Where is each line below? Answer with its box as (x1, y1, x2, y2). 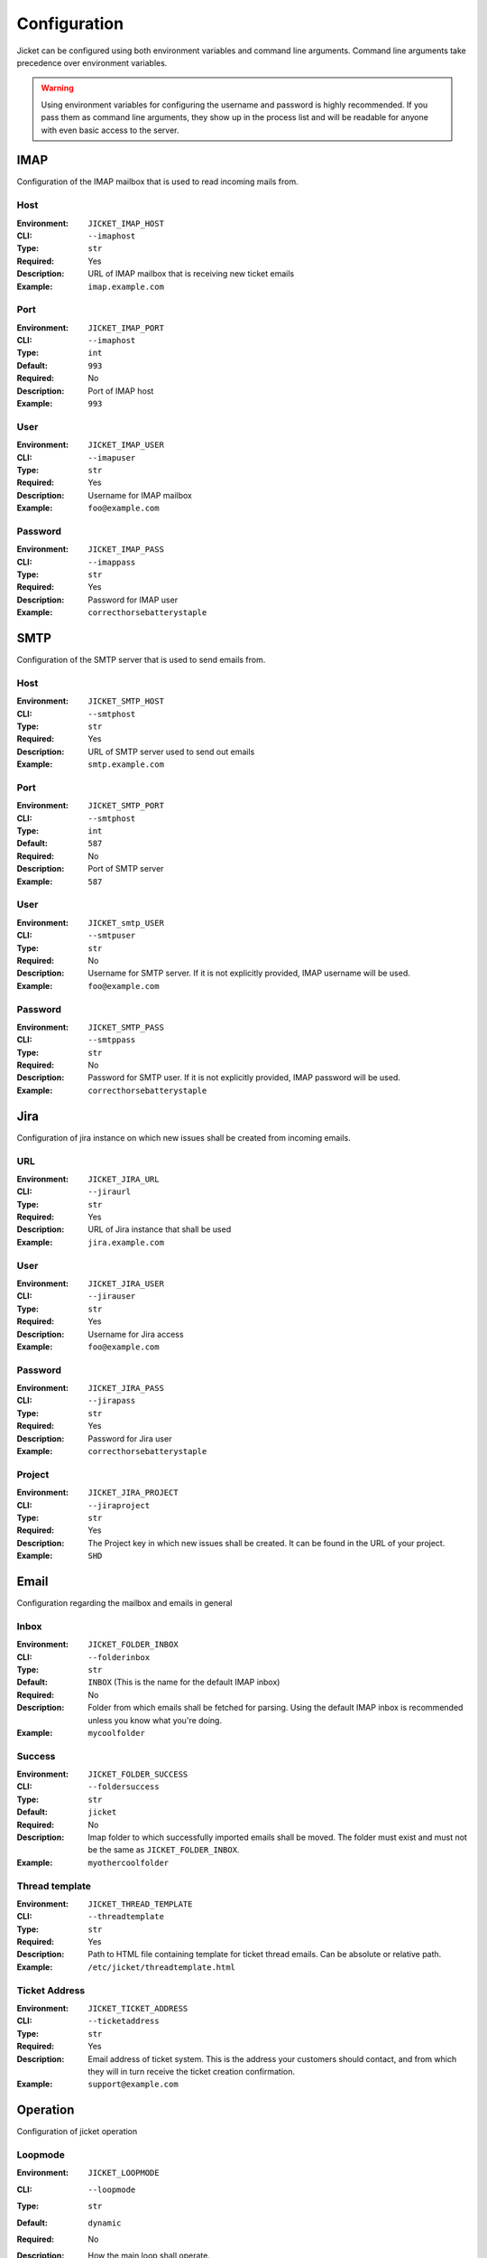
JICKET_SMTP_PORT (87, 800, 164, 811)
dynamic (87, 2217, 122, 2228)
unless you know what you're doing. (87, 1714, 223, 1725)
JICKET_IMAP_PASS (87, 545, 164, 555)
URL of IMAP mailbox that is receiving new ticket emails (87, 268, 295, 279)
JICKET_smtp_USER (87, 918, 164, 928)
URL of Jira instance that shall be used (87, 1224, 232, 1235)
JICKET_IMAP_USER (87, 440, 164, 451)
